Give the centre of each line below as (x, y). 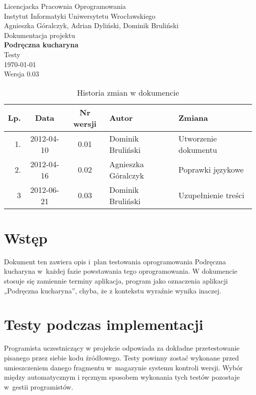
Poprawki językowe (211, 170)
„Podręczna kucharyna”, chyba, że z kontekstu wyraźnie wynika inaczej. (113, 290)
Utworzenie (198, 138)
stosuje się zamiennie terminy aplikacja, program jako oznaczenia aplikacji (116, 281)
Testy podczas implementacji (104, 324)
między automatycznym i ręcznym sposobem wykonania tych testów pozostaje (122, 377)
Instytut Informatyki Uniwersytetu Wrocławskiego (80, 16)
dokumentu (198, 149)
